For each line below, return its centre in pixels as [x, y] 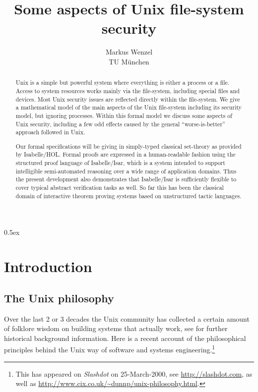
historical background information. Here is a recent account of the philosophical [125, 338]
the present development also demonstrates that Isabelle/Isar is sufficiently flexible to [126, 179]
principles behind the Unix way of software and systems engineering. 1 [110, 349]
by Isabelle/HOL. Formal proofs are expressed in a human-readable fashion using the [126, 154]
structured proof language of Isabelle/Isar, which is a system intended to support [120, 163]
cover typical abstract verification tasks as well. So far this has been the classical [120, 188]
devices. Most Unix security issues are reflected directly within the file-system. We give [128, 99]
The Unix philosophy [59, 298]
